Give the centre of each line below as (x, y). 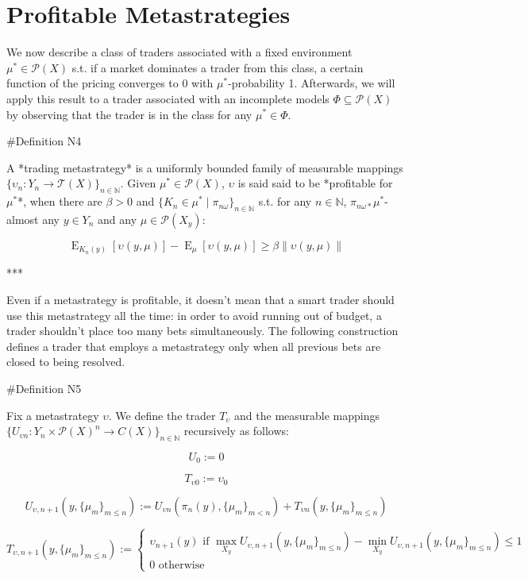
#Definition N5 (44, 388)
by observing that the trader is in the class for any (129, 114)
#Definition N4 (44, 141)
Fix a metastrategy (53, 415)
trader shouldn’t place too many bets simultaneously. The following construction (202, 331)
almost (23, 219)
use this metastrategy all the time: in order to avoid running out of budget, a (194, 315)
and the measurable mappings (307, 415)
